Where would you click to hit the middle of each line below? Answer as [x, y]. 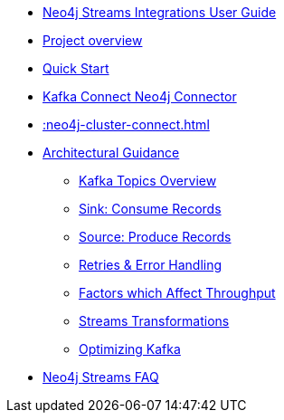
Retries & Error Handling [151, 265]
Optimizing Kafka [130, 349]
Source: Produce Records [155, 237]
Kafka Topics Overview [148, 181]
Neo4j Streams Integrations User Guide [160, 12]
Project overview [93, 40]
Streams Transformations [154, 321]
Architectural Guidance [111, 153]
